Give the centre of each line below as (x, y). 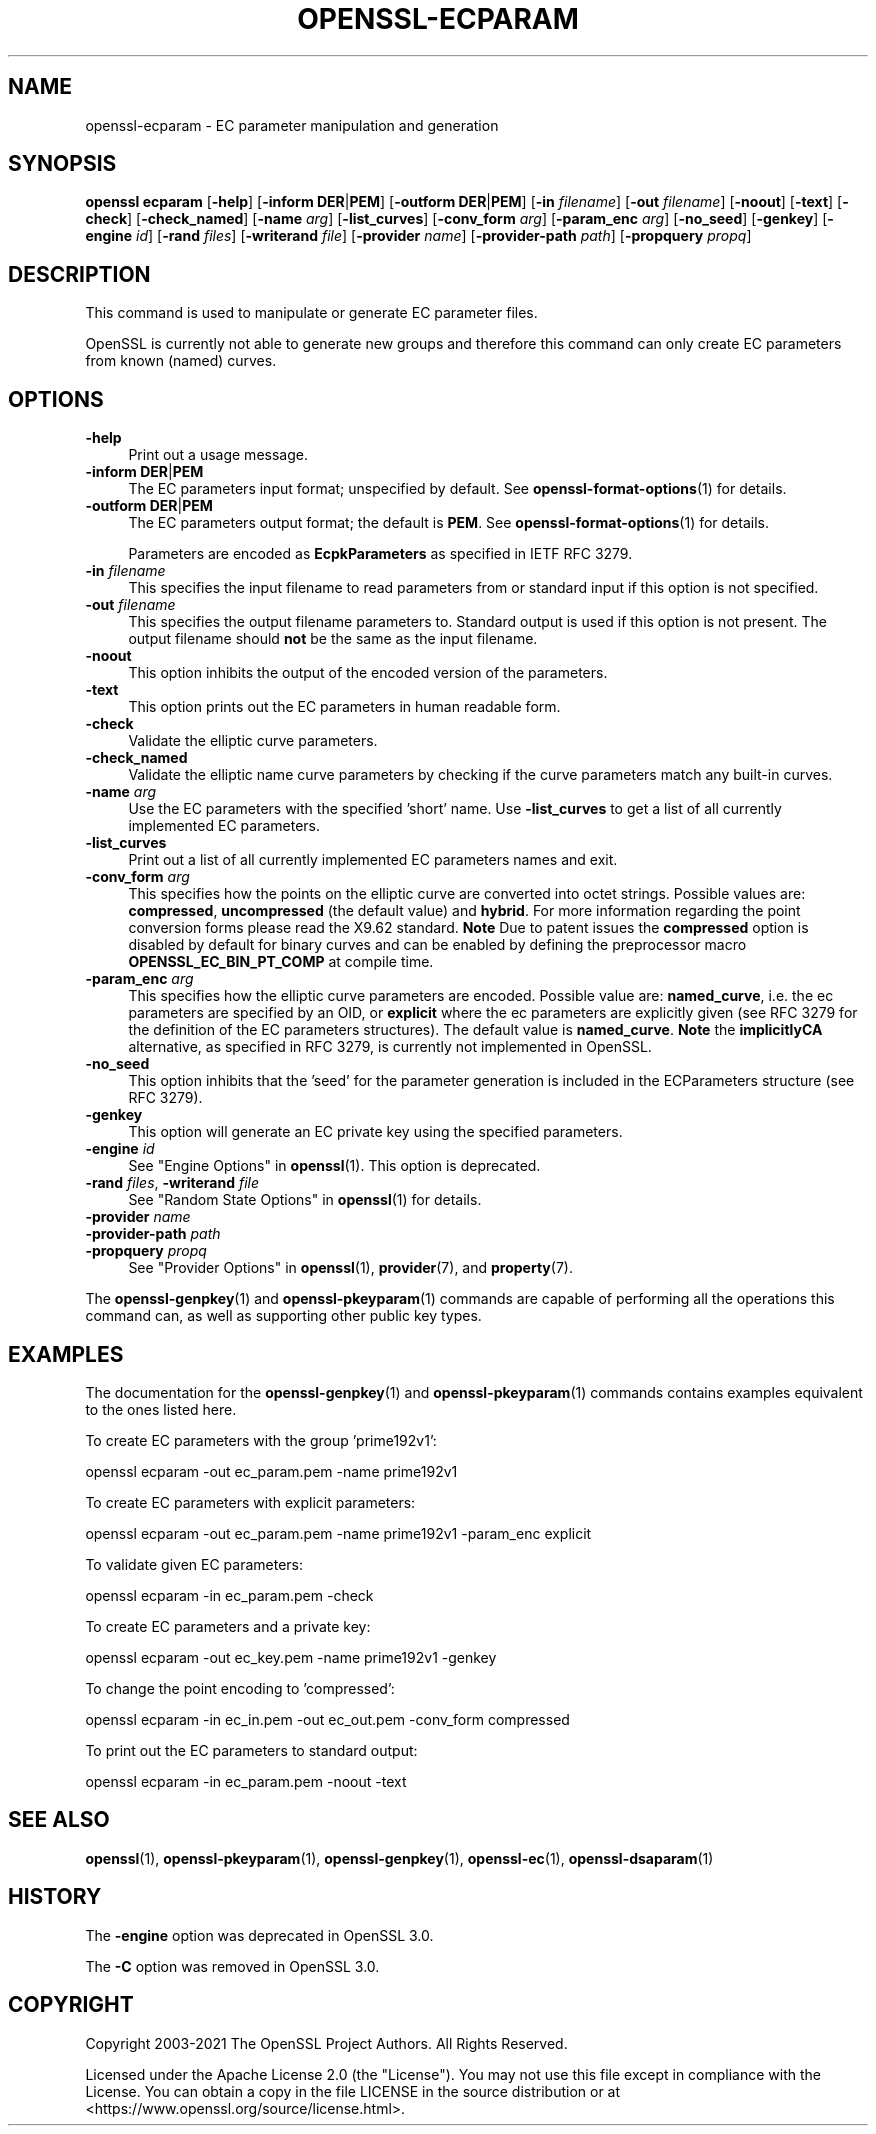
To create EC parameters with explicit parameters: (250, 1502)
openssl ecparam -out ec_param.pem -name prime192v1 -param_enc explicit (338, 1533)
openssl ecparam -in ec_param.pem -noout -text (246, 1781)
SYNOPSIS (62, 164)
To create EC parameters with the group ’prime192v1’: (261, 1440)
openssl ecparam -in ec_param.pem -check (229, 1595)
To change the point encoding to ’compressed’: (240, 1688)
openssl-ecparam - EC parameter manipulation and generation (292, 125)
